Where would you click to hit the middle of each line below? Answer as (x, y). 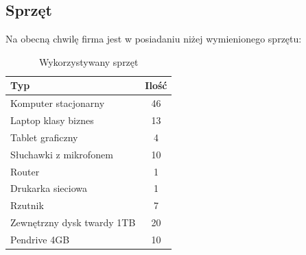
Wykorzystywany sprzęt (89, 61)
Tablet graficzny (44, 137)
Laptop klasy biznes (52, 120)
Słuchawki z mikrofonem (62, 154)
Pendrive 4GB (40, 239)
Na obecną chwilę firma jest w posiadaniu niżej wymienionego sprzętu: (154, 39)
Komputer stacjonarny (58, 103)
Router (25, 171)
